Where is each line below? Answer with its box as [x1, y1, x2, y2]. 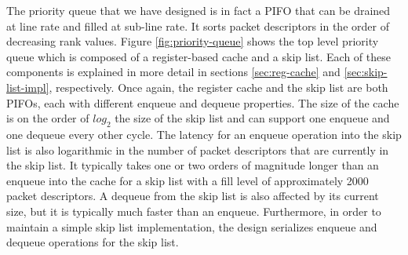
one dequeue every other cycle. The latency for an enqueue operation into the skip [6, 126, 402, 142]
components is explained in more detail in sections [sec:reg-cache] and [6, 64, 341, 80]
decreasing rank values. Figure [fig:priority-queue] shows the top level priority [6, 33, 379, 49]
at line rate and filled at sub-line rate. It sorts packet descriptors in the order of [6, 17, 389, 34]
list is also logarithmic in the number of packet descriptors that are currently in [6, 141, 389, 158]
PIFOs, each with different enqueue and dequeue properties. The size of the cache [6, 94, 399, 111]
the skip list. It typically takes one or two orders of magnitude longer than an [6, 157, 379, 173]
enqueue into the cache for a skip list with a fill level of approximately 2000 [6, 172, 369, 188]
